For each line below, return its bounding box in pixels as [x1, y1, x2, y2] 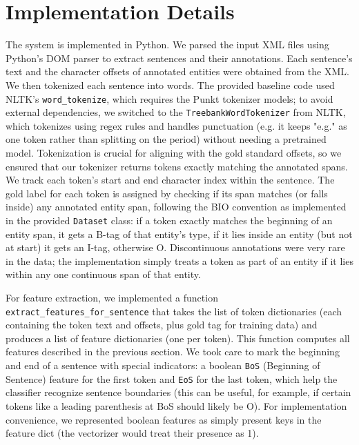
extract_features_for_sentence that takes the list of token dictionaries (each [6, 304, 342, 318]
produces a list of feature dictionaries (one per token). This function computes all [6, 330, 350, 345]
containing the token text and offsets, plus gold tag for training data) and [6, 317, 318, 332]
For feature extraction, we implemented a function [6, 290, 218, 304]
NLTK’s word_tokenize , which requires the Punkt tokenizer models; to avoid [6, 91, 333, 106]
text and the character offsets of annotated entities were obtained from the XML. [6, 64, 349, 79]
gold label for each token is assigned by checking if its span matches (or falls [6, 186, 328, 200]
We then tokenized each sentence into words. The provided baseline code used [6, 77, 335, 92]
